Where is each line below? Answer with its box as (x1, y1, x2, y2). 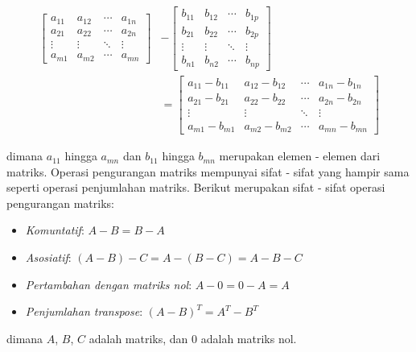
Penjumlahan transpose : (25, 303, 143, 320)
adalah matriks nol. (200, 329, 297, 346)
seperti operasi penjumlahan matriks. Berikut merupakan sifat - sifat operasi (6, 179, 385, 196)
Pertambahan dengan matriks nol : (25, 275, 192, 292)
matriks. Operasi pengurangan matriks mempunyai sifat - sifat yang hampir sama (6, 163, 410, 180)
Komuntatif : (25, 222, 84, 238)
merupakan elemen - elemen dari (219, 147, 381, 164)
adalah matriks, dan (89, 329, 188, 346)
